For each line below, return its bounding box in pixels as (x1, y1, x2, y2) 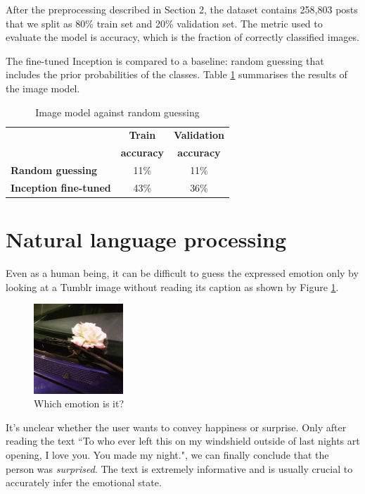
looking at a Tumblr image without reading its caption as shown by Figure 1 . (6, 279, 339, 294)
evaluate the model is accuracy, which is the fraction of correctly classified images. (6, 30, 359, 44)
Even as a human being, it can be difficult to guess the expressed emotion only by (6, 266, 359, 280)
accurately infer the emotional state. (6, 475, 162, 490)
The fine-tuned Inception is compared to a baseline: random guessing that (6, 53, 324, 68)
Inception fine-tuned (11, 180, 111, 194)
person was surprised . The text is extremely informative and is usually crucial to (6, 461, 353, 476)
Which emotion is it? (34, 396, 124, 411)
